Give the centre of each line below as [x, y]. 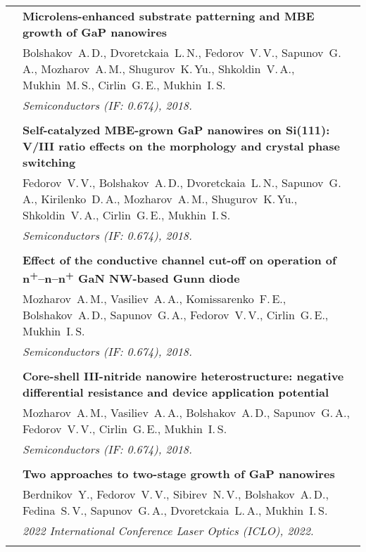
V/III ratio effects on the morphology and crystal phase [181, 146]
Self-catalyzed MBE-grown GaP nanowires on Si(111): [176, 130]
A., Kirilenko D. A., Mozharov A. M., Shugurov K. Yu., [160, 199]
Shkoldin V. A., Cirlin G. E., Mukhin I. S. [127, 215]
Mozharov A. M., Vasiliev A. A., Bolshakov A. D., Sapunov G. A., [186, 413]
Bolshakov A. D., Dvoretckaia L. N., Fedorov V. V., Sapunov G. [182, 52]
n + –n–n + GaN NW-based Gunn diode [131, 277]
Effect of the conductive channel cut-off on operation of [179, 260]
